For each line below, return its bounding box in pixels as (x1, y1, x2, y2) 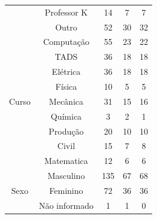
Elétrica (52, 65, 81, 78)
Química (50, 109, 82, 122)
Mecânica (49, 95, 84, 107)
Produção (49, 124, 84, 137)
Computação (43, 35, 89, 48)
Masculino (47, 169, 85, 182)
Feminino (49, 184, 83, 196)
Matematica (44, 154, 88, 167)
